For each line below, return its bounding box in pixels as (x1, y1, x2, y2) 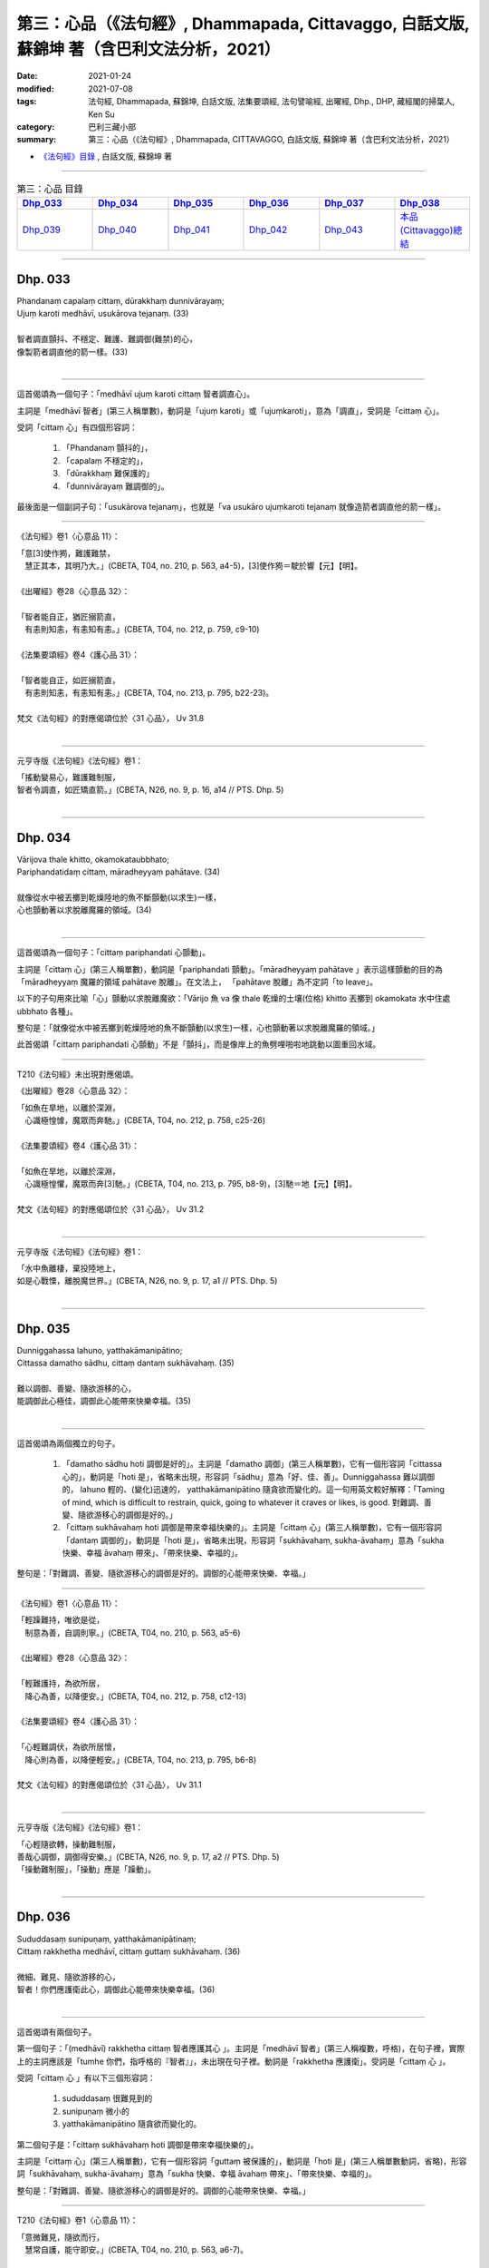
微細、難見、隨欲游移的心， (16, 1971, 120, 1982)
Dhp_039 (22, 223, 62, 236)
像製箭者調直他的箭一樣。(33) (16, 346, 129, 357)
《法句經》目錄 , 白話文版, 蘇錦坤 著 (39, 151, 172, 161)
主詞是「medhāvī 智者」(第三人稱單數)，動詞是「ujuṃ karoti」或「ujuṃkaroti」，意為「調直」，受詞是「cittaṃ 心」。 (16, 405, 445, 416)
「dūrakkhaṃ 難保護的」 (62, 468, 154, 479)
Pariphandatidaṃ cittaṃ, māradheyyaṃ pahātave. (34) (16, 866, 221, 877)
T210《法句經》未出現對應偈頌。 (16, 1069, 139, 1080)
